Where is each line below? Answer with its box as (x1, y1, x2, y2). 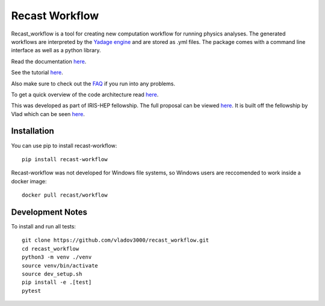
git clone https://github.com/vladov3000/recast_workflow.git (22, 237, 209, 243)
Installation (11, 126, 54, 136)
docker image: (11, 177, 48, 185)
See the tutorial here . (11, 69, 63, 76)
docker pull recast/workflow (22, 192, 108, 198)
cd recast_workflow (22, 245, 79, 252)
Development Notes (11, 207, 87, 217)
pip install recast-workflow (22, 156, 108, 162)
